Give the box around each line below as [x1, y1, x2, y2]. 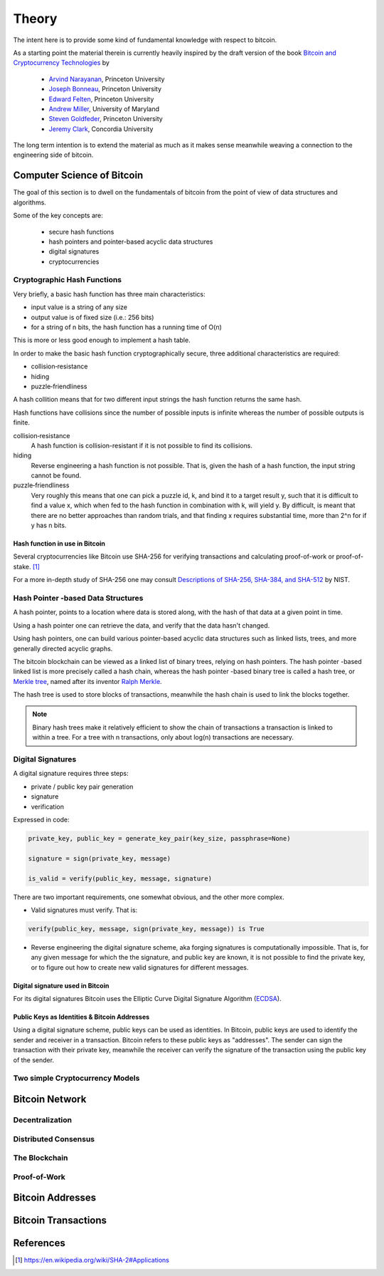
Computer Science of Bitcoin [13, 170, 144, 182]
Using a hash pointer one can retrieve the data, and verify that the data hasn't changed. [13, 621, 270, 630]
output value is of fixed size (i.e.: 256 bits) [31, 313, 154, 321]
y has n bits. [31, 521, 67, 530]
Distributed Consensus [13, 1134, 95, 1143]
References [13, 1237, 65, 1250]
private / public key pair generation [31, 782, 134, 791]
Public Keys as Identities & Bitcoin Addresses [13, 1012, 150, 1022]
